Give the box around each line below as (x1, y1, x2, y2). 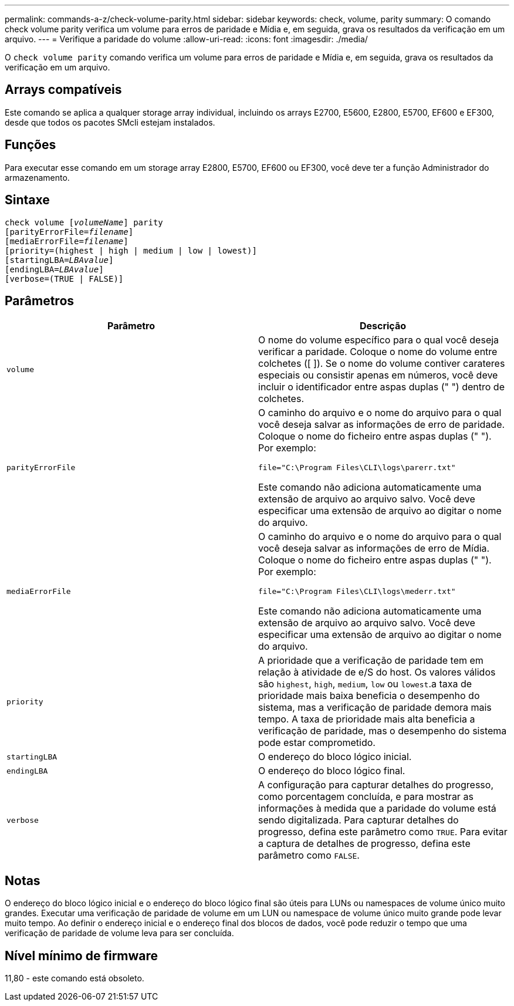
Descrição (359, 320, 407, 332)
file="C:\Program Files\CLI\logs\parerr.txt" (258, 463, 456, 472)
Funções (5, 137, 56, 153)
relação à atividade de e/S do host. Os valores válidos (258, 666, 496, 678)
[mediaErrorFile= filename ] (5, 236, 128, 246)
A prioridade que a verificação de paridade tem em (258, 654, 483, 667)
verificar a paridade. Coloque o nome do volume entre (258, 346, 498, 358)
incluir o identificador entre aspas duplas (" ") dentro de (258, 381, 505, 393)
